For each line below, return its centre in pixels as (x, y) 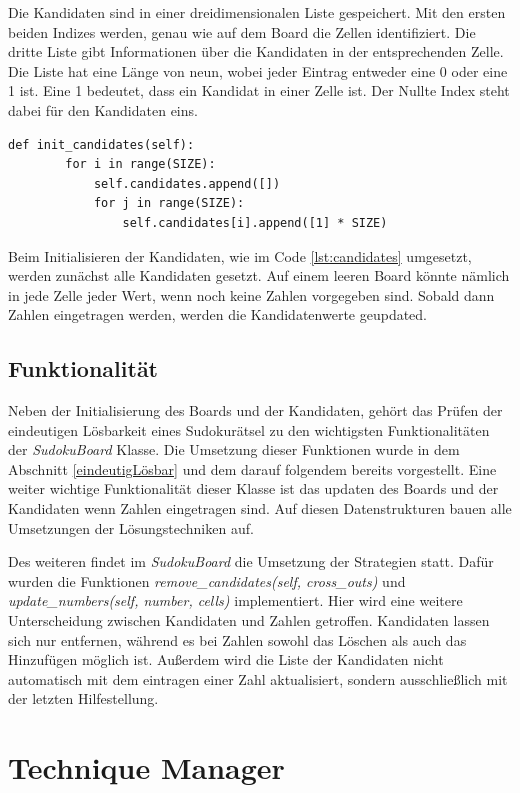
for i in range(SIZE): (140, 164)
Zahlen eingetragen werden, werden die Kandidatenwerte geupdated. (218, 314)
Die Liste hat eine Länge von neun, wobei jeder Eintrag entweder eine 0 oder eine (258, 70)
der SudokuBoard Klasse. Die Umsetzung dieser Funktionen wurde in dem (234, 449)
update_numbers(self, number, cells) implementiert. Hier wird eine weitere (235, 600)
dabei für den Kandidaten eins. (103, 109)
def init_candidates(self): (101, 144)
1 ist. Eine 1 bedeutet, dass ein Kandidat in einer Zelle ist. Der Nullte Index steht (259, 90)
